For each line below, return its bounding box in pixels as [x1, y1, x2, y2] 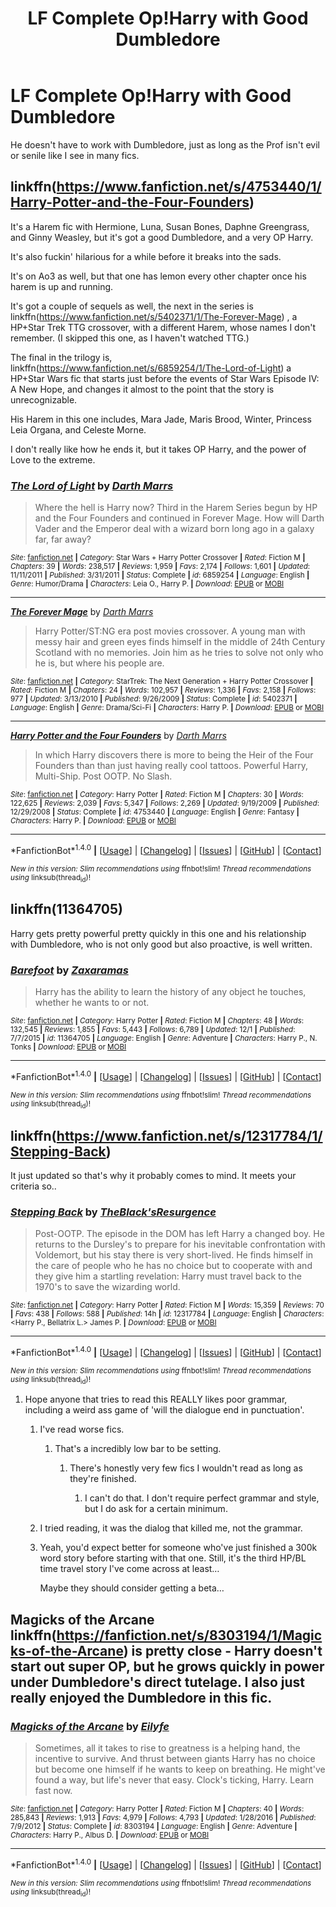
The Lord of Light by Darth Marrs [10, 478, 174, 492]
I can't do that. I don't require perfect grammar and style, [84, 1492, 320, 1504]
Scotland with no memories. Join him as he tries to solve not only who [34, 647, 324, 659]
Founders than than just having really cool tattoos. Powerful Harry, [34, 760, 309, 772]
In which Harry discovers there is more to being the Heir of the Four [34, 749, 314, 761]
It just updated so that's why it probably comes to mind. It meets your [10, 1169, 297, 1181]
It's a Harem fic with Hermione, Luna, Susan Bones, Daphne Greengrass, [10, 220, 310, 232]
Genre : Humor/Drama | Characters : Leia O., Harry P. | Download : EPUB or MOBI [10, 579, 285, 589]
